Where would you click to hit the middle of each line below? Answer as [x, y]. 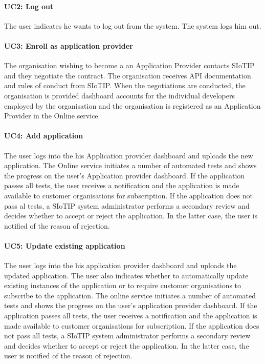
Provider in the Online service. [52, 116]
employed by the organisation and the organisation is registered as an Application [132, 105]
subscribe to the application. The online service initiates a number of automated [130, 295]
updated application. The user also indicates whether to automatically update [126, 275]
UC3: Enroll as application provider [69, 45]
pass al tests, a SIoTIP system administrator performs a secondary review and [127, 205]
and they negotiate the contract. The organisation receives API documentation [128, 75]
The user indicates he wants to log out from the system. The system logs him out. [133, 25]
